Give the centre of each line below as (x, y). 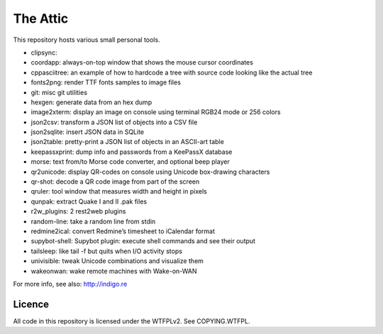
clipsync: (44, 52)
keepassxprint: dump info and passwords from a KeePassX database (132, 152)
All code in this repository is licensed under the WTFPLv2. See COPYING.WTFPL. (132, 321)
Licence (31, 304)
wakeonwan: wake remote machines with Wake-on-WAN (114, 271)
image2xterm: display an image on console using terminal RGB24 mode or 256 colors (156, 112)
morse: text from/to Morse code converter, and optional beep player (130, 162)
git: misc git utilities (59, 92)
